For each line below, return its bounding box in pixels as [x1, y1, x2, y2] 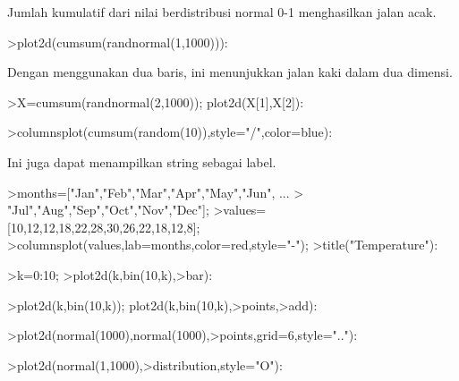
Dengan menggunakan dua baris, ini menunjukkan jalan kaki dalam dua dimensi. [7, 63, 453, 81]
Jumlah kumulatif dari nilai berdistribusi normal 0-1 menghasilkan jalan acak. [7, 3, 437, 21]
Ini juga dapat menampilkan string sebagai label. [7, 152, 276, 171]
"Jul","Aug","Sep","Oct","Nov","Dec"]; [7, 200, 209, 219]
